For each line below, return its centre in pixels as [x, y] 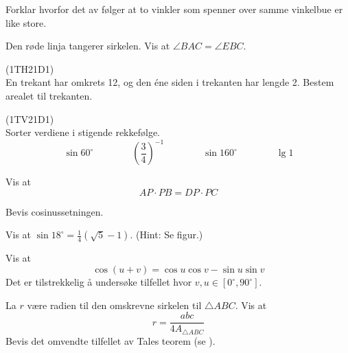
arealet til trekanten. [49, 95]
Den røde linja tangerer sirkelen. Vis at [88, 46]
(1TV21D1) [30, 118]
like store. [26, 22]
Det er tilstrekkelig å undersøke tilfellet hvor [99, 282]
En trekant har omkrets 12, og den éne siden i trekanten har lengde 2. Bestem [170, 82]
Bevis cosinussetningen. [55, 211]
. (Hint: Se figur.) [166, 235]
